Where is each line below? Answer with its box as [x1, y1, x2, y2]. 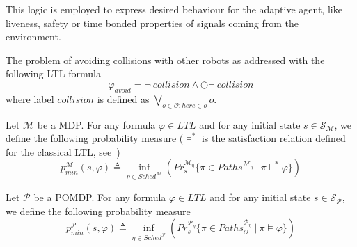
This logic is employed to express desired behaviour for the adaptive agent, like [6, 2, 342, 16]
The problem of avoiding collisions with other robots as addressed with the [6, 52, 325, 67]
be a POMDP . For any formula [33, 190, 166, 205]
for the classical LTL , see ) [6, 144, 120, 159]
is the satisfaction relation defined [201, 131, 346, 145]
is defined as [97, 91, 150, 106]
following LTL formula [6, 66, 101, 81]
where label [6, 91, 54, 106]
